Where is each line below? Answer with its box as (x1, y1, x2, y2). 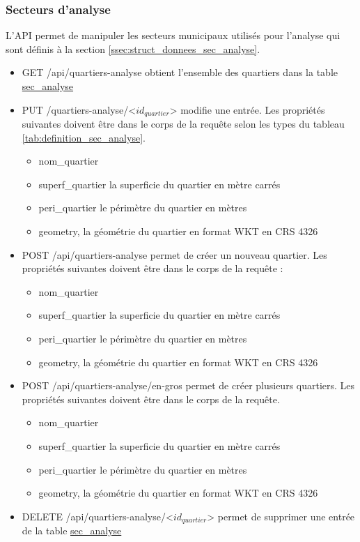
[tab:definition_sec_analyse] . (22, 130, 146, 144)
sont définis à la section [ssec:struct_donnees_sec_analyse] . (6, 41, 260, 56)
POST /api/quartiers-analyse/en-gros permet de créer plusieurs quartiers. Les (22, 378, 355, 393)
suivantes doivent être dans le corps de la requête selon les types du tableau (22, 116, 345, 131)
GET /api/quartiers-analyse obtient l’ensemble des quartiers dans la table (22, 65, 338, 80)
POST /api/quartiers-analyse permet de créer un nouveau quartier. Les (22, 247, 327, 262)
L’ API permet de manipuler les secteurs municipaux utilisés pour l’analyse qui (6, 28, 341, 43)
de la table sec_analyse (22, 523, 122, 538)
